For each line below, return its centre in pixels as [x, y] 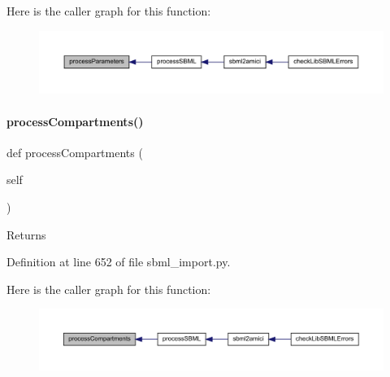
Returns [26, 234]
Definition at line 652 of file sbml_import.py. [119, 262]
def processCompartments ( [75, 152]
